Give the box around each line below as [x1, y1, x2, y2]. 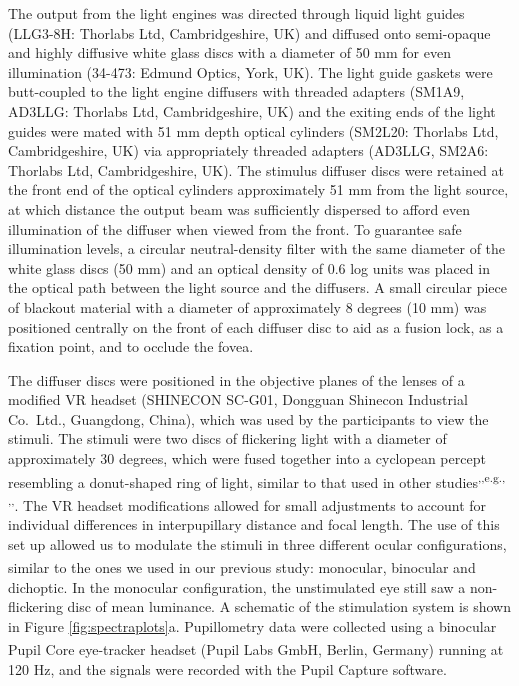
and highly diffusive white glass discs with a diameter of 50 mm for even [8, 42, 451, 63]
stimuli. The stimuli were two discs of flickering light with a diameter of [8, 428, 447, 449]
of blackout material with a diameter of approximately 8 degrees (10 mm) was [8, 296, 487, 317]
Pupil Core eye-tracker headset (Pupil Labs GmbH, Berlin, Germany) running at [8, 639, 504, 660]
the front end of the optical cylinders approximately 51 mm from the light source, [8, 179, 509, 200]
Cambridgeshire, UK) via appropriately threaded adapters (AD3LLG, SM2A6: [8, 140, 489, 161]
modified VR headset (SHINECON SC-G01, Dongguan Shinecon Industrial [8, 389, 468, 410]
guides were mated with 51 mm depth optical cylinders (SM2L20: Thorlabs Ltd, [8, 120, 499, 141]
